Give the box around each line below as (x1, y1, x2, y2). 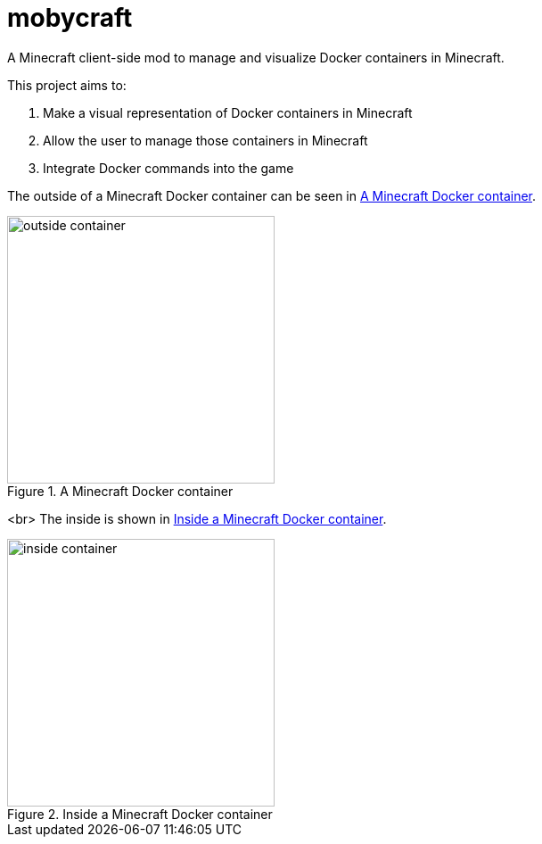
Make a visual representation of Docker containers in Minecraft (43, 104, 413, 120)
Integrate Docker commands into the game (43, 160, 294, 176)
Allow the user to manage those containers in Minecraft (43, 132, 368, 148)
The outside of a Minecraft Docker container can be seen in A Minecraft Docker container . (7, 187, 537, 203)
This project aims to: (7, 77, 127, 93)
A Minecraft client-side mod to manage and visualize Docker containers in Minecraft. (7, 49, 505, 65)
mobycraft (7, 3, 133, 33)
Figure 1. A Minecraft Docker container (7, 483, 234, 499)
